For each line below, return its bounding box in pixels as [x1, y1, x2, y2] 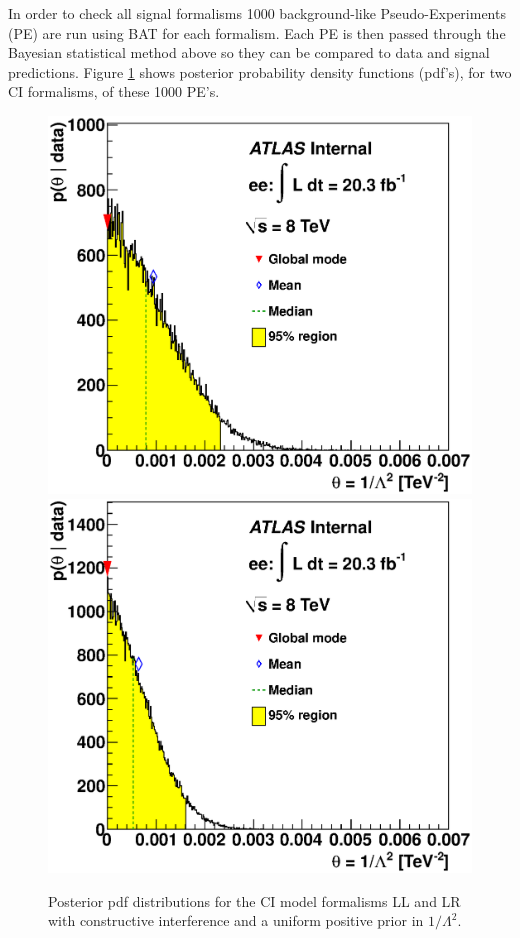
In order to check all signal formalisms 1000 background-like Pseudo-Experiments [8, 3, 506, 23]
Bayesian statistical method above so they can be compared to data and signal [8, 42, 490, 63]
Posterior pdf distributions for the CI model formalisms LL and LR [48, 890, 461, 911]
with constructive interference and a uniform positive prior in [48, 910, 424, 931]
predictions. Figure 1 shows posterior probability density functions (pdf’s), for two [8, 61, 512, 82]
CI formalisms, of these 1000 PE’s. [8, 81, 220, 102]
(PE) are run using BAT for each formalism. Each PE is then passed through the [8, 22, 506, 43]
